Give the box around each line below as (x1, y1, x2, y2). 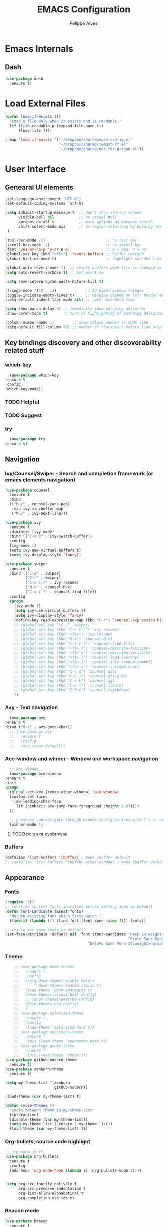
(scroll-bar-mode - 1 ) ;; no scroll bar (5, 242, 142, 247)
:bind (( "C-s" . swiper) (9, 571, 61, 576)
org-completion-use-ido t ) (18, 1195, 75, 1200)
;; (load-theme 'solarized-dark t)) (14, 1025, 95, 1030)
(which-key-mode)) (5, 387, 43, 392)
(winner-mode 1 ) (9, 822, 43, 827)
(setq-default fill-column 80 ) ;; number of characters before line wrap (5, 324, 162, 330)
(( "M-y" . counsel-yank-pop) (9, 502, 70, 507)
